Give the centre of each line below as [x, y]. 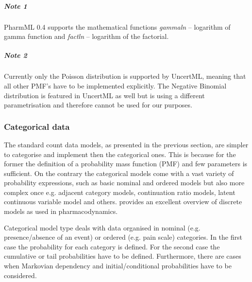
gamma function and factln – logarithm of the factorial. [86, 36]
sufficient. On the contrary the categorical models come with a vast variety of [119, 173]
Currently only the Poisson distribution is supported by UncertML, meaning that [125, 76]
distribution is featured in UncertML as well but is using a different [104, 95]
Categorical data [37, 126]
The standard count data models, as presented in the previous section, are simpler [126, 144]
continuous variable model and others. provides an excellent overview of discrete [123, 202]
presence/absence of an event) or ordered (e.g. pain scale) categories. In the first [123, 237]
